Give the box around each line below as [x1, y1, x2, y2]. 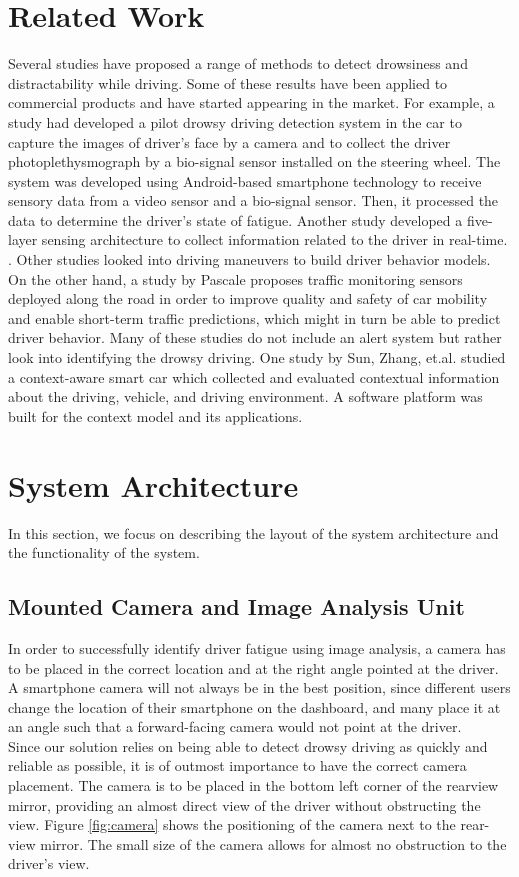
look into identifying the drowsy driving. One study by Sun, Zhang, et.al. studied [8, 347, 506, 368]
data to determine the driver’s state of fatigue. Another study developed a [8, 209, 463, 230]
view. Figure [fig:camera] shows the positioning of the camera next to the [8, 814, 456, 835]
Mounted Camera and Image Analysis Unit [8, 591, 465, 622]
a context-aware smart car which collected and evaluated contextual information [8, 366, 500, 387]
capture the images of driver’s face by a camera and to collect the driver [8, 131, 451, 152]
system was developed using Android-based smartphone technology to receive [8, 170, 482, 191]
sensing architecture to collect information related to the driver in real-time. [41, 229, 508, 250]
